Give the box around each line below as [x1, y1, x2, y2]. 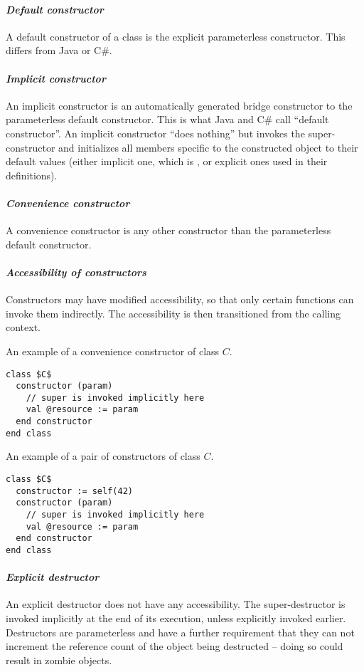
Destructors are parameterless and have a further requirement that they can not [6, 624, 355, 639]
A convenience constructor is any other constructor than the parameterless [6, 223, 331, 238]
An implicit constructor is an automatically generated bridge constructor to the [6, 98, 353, 112]
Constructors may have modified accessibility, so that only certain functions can [6, 292, 354, 307]
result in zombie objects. [6, 652, 112, 667]
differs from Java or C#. [6, 43, 112, 58]
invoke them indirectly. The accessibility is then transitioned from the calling [6, 305, 341, 320]
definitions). [6, 167, 58, 182]
